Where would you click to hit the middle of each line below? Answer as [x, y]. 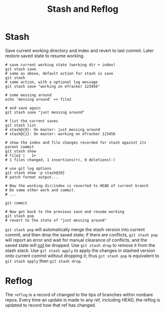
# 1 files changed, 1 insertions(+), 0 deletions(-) [60, 160]
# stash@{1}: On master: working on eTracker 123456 [60, 134]
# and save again [23, 108]
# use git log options [28, 168]
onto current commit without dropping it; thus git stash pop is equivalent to [82, 256]
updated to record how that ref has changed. [50, 305]
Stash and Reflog [83, 9]
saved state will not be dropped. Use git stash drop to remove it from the [80, 245]
